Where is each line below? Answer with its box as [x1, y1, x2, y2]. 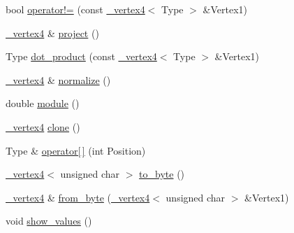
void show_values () [6, 213, 92, 228]
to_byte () [139, 167, 185, 181]
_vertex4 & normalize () [6, 72, 111, 87]
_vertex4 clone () [6, 119, 80, 134]
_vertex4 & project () [6, 25, 99, 40]
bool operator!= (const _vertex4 [6, 2, 145, 16]
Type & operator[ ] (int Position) [6, 143, 146, 157]
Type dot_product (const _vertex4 [6, 49, 157, 64]
